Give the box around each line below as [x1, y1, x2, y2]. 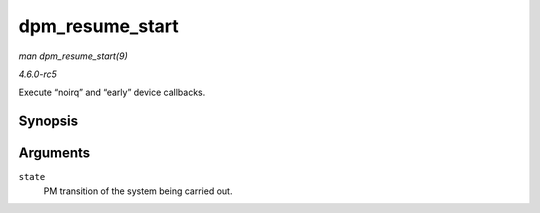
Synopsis [18, 113, 79, 130]
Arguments [18, 145, 91, 162]
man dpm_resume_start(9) [18, 50, 129, 62]
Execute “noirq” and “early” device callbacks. [18, 86, 206, 99]
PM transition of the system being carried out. [43, 185, 233, 197]
